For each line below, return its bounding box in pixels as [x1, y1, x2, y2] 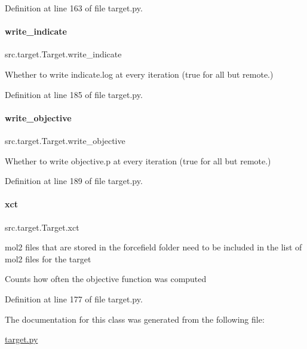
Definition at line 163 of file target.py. [5, 2, 143, 14]
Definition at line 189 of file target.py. [5, 174, 143, 187]
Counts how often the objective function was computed [5, 273, 207, 285]
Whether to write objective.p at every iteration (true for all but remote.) [5, 154, 271, 167]
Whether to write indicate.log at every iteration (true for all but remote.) [5, 68, 274, 80]
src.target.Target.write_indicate [5, 48, 122, 60]
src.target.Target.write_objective [5, 134, 125, 146]
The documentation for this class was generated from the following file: [5, 313, 265, 325]
